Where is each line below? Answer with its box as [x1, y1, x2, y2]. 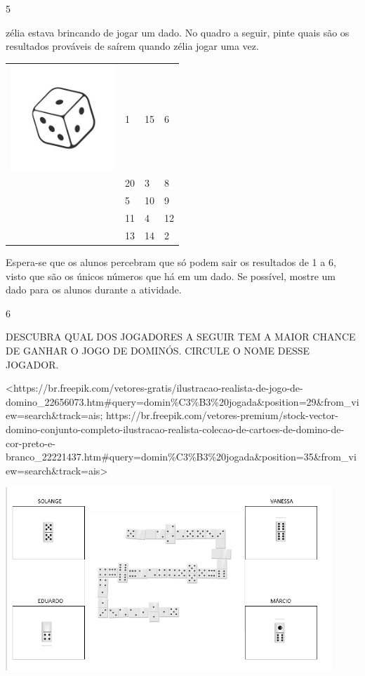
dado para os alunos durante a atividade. [6, 282, 182, 297]
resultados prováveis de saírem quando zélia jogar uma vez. [6, 39, 259, 53]
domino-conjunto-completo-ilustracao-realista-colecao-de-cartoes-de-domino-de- [6, 421, 345, 436]
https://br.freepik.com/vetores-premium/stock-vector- [105, 408, 338, 423]
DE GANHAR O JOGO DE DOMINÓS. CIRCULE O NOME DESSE [6, 343, 310, 357]
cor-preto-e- [6, 435, 55, 450]
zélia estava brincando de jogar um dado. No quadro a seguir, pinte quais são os [6, 25, 350, 39]
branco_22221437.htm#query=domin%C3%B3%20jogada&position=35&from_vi [6, 449, 357, 464]
